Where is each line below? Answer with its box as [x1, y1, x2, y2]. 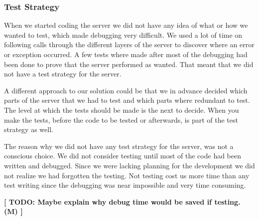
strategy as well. [4, 124, 53, 135]
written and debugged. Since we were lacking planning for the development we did [4, 160, 255, 170]
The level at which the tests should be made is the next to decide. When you [4, 104, 239, 115]
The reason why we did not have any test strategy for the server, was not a [4, 141, 234, 151]
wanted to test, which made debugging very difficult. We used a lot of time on [4, 29, 243, 40]
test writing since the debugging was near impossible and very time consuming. [4, 180, 246, 190]
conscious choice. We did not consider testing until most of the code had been [4, 150, 242, 161]
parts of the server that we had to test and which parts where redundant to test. [4, 95, 250, 105]
